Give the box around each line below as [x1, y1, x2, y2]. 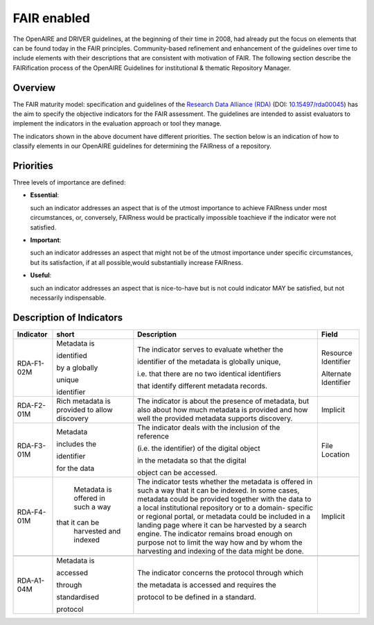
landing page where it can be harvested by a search [137, 520, 308, 530]
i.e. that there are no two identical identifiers [137, 368, 282, 378]
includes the [56, 439, 97, 449]
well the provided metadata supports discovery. [137, 413, 293, 423]
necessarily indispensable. [30, 293, 107, 302]
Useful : [30, 271, 52, 280]
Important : [30, 236, 62, 244]
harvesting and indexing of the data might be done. [137, 546, 304, 556]
